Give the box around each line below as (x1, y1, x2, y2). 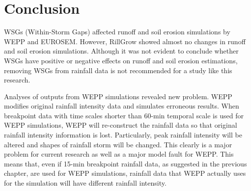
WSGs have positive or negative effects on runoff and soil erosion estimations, (4, 55, 238, 65)
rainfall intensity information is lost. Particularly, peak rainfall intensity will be (4, 130, 242, 140)
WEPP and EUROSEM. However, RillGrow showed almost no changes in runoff (4, 36, 246, 46)
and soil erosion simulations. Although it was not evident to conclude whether (4, 46, 239, 56)
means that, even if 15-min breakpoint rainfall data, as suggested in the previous (4, 158, 247, 168)
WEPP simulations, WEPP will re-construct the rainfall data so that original (4, 120, 237, 130)
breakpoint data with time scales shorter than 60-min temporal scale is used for (4, 110, 244, 120)
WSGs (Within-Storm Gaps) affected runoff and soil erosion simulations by (4, 27, 230, 37)
